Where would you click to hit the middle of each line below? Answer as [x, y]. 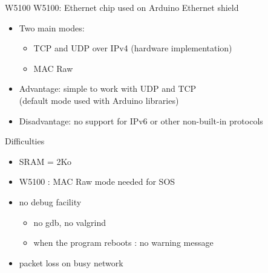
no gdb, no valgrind [70, 222]
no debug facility [50, 201]
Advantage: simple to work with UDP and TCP [108, 88]
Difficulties [25, 141]
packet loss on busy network [71, 262]
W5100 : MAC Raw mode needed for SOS [97, 181]
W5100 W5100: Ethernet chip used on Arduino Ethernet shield [122, 7]
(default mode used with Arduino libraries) [99, 100]
